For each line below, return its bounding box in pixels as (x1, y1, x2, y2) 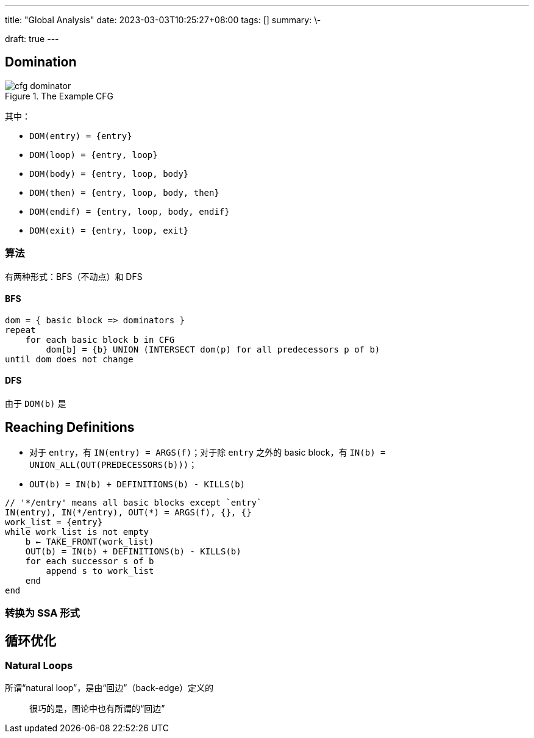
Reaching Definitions (5, 420, 135, 435)
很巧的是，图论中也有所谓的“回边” (29, 703, 165, 714)
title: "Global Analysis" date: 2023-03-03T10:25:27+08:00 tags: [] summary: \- (5, 15, 321, 25)
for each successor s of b (25, 556, 154, 566)
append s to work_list (46, 565, 154, 576)
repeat (5, 324, 36, 335)
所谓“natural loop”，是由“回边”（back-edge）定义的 (5, 682, 214, 693)
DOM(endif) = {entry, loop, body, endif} (29, 206, 230, 217)
